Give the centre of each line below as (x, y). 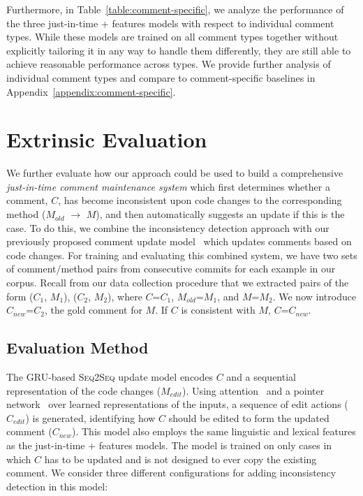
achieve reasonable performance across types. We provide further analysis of (169, 64)
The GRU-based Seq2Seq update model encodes (110, 377)
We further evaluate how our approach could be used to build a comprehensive (175, 173)
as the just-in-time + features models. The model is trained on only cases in (169, 445)
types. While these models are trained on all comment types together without (172, 37)
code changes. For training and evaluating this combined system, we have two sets (182, 255)
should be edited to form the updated (249, 417)
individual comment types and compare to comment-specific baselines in (161, 77)
